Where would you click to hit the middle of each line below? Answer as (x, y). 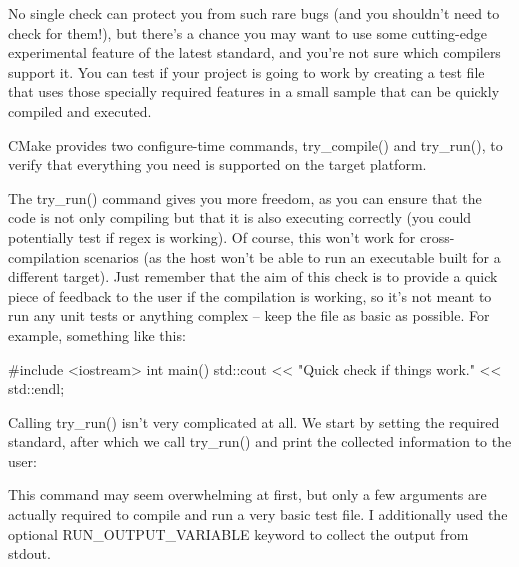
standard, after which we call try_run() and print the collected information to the (260, 441)
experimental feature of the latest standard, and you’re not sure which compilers (254, 52)
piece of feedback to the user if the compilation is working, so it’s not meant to (250, 295)
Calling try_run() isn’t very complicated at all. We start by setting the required (254, 421)
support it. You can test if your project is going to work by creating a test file (246, 71)
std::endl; (36, 388)
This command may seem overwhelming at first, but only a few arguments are (247, 494)
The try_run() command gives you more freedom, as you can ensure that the (245, 197)
